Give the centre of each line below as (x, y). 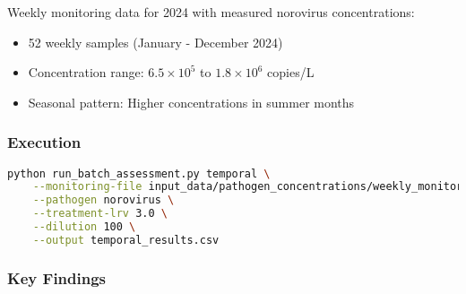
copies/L (291, 72)
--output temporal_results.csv (126, 240)
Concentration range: (86, 72)
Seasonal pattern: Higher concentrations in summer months (191, 102)
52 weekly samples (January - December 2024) (155, 42)
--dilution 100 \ (84, 227)
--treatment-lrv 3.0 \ (100, 214)
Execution (44, 142)
